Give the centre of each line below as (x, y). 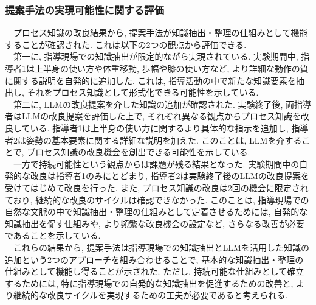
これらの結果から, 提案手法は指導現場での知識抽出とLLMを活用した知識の (161, 247)
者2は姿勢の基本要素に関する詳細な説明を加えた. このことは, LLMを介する (153, 140)
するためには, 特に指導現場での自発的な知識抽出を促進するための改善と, (149, 283)
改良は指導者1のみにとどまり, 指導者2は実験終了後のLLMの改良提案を (170, 176)
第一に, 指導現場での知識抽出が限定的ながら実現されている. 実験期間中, (156, 56)
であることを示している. (53, 235)
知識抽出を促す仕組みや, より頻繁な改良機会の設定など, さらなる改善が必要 (155, 223)
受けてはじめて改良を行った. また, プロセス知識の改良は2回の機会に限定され (157, 187)
